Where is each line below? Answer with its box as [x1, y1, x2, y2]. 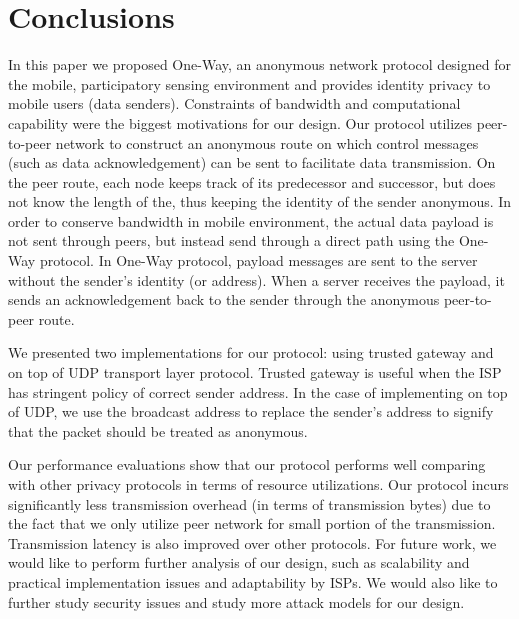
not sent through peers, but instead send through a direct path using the [8, 230, 455, 251]
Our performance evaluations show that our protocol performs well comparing [8, 454, 486, 475]
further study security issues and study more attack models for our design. [8, 591, 465, 612]
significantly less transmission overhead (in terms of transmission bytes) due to [8, 493, 491, 514]
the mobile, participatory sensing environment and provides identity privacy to [8, 73, 491, 94]
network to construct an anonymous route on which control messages [55, 132, 479, 153]
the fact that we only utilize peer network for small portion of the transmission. [8, 513, 496, 534]
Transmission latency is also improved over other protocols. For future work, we [8, 532, 497, 553]
